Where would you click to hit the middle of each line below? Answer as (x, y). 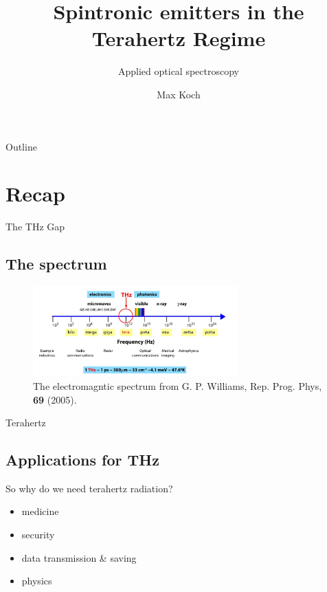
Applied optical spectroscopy (179, 71)
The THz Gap (35, 227)
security (38, 535)
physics (37, 581)
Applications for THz (82, 460)
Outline (21, 146)
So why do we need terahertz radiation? (89, 488)
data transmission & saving (79, 557)
